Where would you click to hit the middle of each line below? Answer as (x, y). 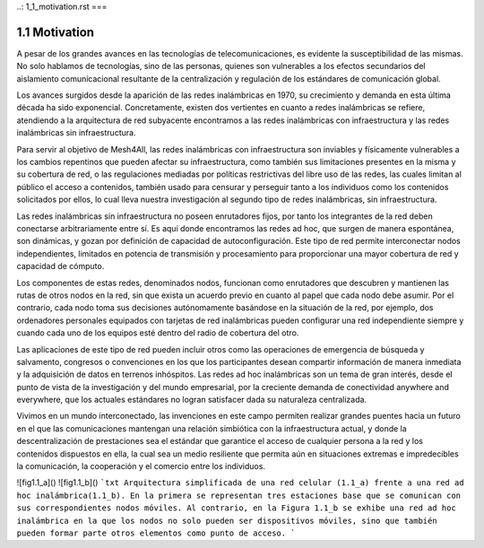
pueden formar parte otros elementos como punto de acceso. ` (156, 533)
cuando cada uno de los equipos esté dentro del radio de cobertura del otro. (158, 333)
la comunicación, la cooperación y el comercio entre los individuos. (141, 466)
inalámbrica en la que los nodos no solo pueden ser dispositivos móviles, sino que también (227, 521)
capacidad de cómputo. (60, 266)
